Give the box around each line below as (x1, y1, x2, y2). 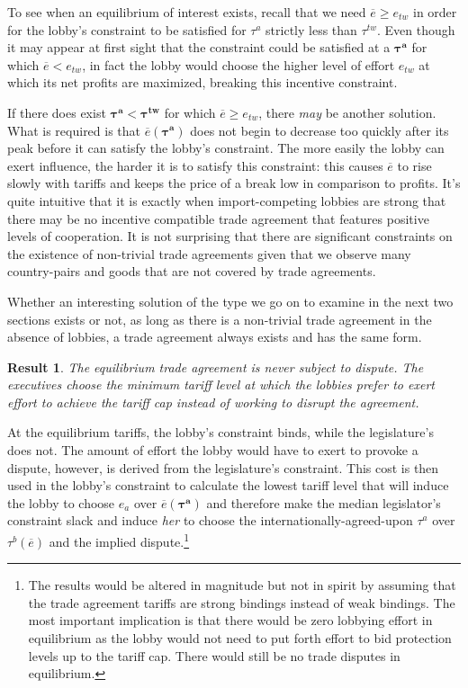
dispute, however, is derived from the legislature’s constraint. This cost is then (7, 458, 439, 477)
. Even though (376, 20, 455, 39)
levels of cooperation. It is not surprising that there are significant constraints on (7, 227, 453, 246)
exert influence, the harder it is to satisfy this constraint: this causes (7, 156, 383, 174)
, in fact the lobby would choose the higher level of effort (82, 55, 395, 74)
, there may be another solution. (258, 103, 436, 121)
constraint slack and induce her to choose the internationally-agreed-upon (7, 511, 413, 530)
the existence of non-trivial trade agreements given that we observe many (7, 244, 411, 263)
